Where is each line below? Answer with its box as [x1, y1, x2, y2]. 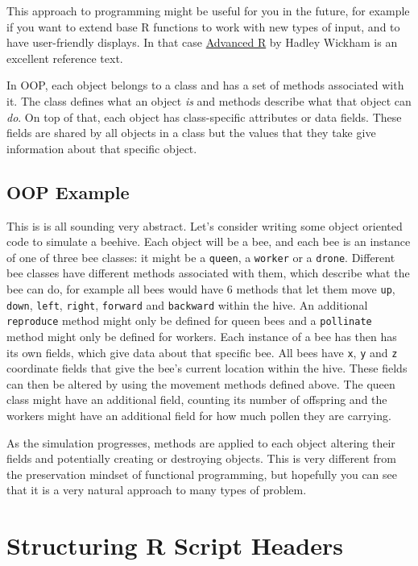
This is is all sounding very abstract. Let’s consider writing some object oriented [6, 217, 403, 234]
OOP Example [6, 179, 130, 204]
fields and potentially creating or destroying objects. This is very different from [6, 450, 397, 467]
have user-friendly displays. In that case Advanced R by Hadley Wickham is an [6, 34, 398, 51]
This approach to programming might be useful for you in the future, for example [6, 2, 410, 19]
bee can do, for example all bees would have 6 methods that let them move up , [6, 280, 395, 297]
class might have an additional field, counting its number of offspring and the [6, 391, 387, 408]
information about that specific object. [6, 139, 197, 156]
